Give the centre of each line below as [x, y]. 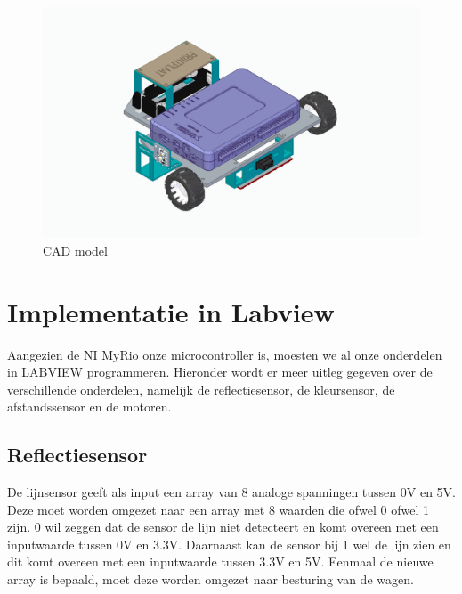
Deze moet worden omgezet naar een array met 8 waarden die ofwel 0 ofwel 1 [218, 509]
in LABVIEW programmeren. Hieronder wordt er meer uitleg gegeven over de [220, 372]
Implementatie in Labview [171, 311]
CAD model [75, 250]
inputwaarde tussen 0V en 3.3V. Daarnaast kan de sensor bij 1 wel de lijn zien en [229, 544]
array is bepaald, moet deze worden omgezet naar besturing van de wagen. [211, 579]
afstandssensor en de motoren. [89, 407]
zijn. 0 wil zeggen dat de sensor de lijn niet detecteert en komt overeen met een [223, 527]
